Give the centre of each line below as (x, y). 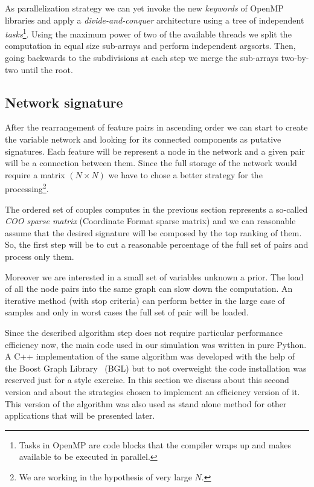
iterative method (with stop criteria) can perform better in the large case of (145, 300)
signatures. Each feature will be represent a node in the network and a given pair (155, 151)
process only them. (40, 256)
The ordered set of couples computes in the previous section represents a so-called (156, 209)
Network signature (64, 102)
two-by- (295, 58)
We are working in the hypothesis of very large (105, 476)
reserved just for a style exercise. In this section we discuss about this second (147, 380)
